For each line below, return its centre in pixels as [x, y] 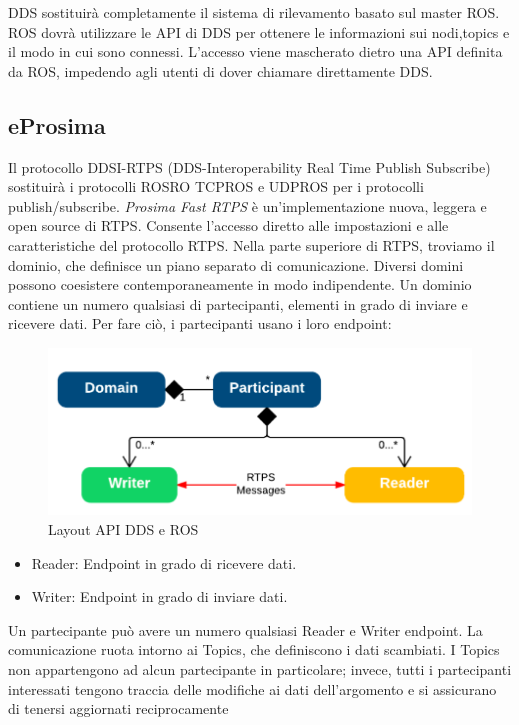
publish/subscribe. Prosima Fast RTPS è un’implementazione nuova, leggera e [247, 205]
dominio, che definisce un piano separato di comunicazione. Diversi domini [236, 264]
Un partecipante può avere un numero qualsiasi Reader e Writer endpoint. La [245, 629]
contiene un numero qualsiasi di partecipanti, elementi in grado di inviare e [238, 303]
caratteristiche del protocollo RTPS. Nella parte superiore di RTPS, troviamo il [251, 244]
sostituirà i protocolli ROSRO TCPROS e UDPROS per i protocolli [216, 186]
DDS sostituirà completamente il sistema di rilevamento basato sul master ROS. [254, 12]
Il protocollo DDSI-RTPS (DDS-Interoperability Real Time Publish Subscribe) [249, 166]
